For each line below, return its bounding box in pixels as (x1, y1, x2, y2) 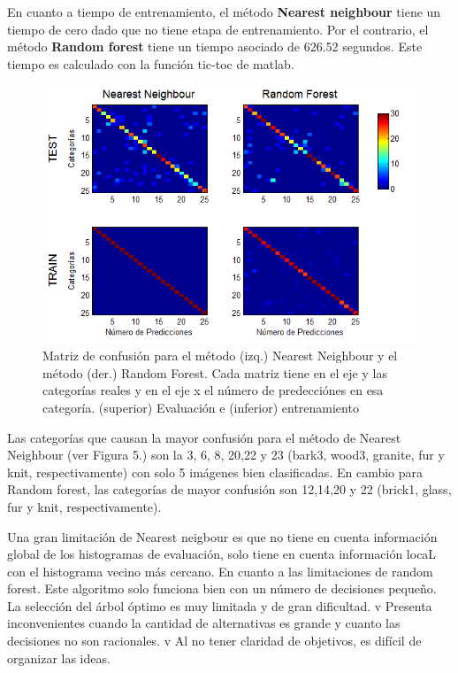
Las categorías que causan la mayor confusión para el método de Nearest (7, 428, 401, 446)
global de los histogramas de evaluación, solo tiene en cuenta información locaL (7, 545, 437, 563)
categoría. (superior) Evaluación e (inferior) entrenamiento (42, 398, 359, 416)
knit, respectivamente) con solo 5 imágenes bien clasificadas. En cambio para (7, 462, 424, 481)
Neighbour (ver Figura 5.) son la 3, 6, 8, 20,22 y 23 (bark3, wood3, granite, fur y (7, 445, 445, 464)
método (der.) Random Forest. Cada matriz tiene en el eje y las (42, 363, 387, 382)
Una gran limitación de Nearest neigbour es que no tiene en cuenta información (7, 527, 438, 545)
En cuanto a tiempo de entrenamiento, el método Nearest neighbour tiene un (7, 3, 441, 20)
